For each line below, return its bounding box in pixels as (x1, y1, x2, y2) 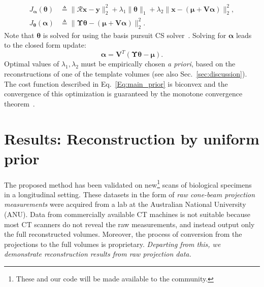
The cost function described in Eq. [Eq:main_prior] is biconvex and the (4, 78, 228, 89)
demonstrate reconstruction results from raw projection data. (4, 248, 191, 259)
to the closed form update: (4, 40, 86, 50)
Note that (4, 29, 35, 40)
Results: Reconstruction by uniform (4, 128, 259, 149)
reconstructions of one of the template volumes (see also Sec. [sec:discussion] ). (4, 68, 247, 79)
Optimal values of (4, 58, 59, 69)
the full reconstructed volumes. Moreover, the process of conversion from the (4, 229, 242, 239)
